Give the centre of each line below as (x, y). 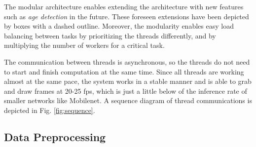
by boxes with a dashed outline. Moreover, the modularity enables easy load (119, 26)
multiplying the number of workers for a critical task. (84, 45)
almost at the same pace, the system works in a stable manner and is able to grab (128, 81)
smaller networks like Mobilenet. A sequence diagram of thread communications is (128, 100)
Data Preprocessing (55, 136)
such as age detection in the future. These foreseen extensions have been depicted (127, 16)
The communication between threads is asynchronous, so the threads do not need (127, 61)
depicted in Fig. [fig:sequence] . (50, 110)
